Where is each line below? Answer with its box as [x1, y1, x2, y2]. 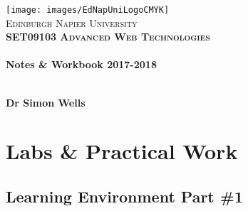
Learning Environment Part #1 [6, 185, 243, 207]
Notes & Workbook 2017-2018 [6, 57, 157, 72]
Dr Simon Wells [6, 94, 86, 109]
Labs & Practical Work [6, 136, 238, 166]
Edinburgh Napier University [6, 15, 138, 30]
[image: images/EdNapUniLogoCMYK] [6, 5, 170, 15]
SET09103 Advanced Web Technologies [6, 29, 210, 44]
